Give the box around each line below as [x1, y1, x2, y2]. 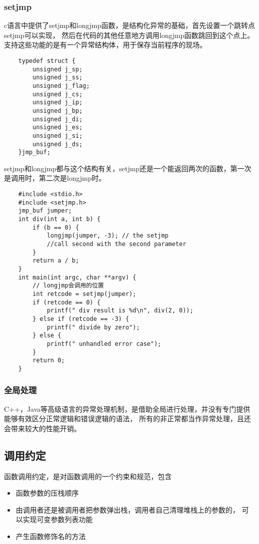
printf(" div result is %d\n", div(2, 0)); [46, 307, 194, 314]
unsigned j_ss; [32, 74, 83, 81]
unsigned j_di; [32, 115, 83, 123]
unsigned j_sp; [32, 65, 83, 73]
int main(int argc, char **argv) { [18, 273, 136, 281]
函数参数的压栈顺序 [15, 488, 79, 498]
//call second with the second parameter [46, 241, 187, 248]
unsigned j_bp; [32, 107, 83, 114]
